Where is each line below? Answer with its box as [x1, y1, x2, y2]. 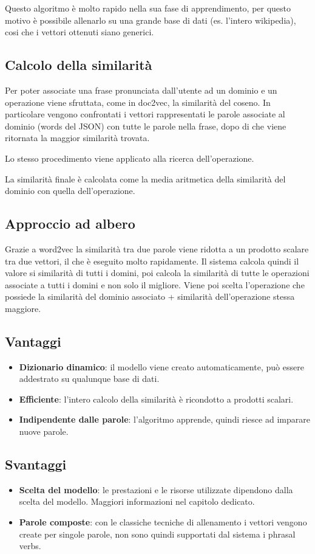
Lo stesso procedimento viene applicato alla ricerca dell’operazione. [5, 151, 254, 164]
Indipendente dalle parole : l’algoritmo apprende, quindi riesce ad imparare [19, 413, 310, 426]
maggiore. [5, 302, 41, 314]
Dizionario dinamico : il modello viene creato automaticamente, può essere [19, 360, 304, 373]
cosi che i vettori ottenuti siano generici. [5, 26, 154, 38]
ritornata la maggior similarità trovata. [5, 131, 150, 144]
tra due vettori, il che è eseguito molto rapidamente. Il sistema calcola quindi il [5, 254, 299, 267]
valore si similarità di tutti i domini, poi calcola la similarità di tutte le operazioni [5, 266, 310, 279]
